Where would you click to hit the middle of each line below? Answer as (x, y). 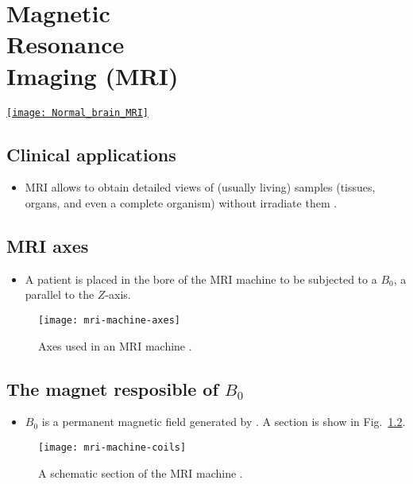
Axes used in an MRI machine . (115, 345)
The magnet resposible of (112, 388)
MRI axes (48, 245)
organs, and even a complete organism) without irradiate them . (181, 202)
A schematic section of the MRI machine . (141, 472)
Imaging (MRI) (93, 75)
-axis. (118, 294)
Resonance (66, 44)
